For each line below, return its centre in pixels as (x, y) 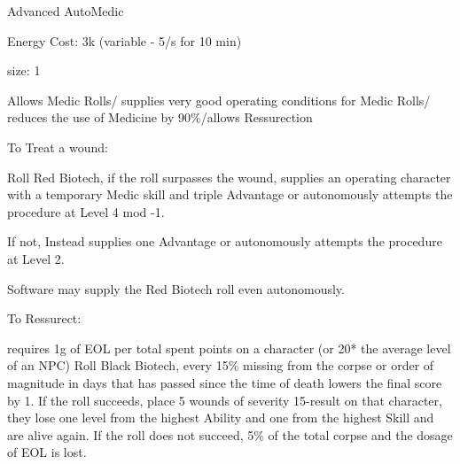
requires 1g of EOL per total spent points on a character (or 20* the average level (229, 348)
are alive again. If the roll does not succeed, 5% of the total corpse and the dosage (230, 434)
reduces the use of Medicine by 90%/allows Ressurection (160, 117)
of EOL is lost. (47, 452)
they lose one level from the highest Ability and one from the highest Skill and (221, 418)
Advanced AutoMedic (66, 11)
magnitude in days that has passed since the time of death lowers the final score (225, 382)
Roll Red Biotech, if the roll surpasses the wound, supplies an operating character (229, 177)
